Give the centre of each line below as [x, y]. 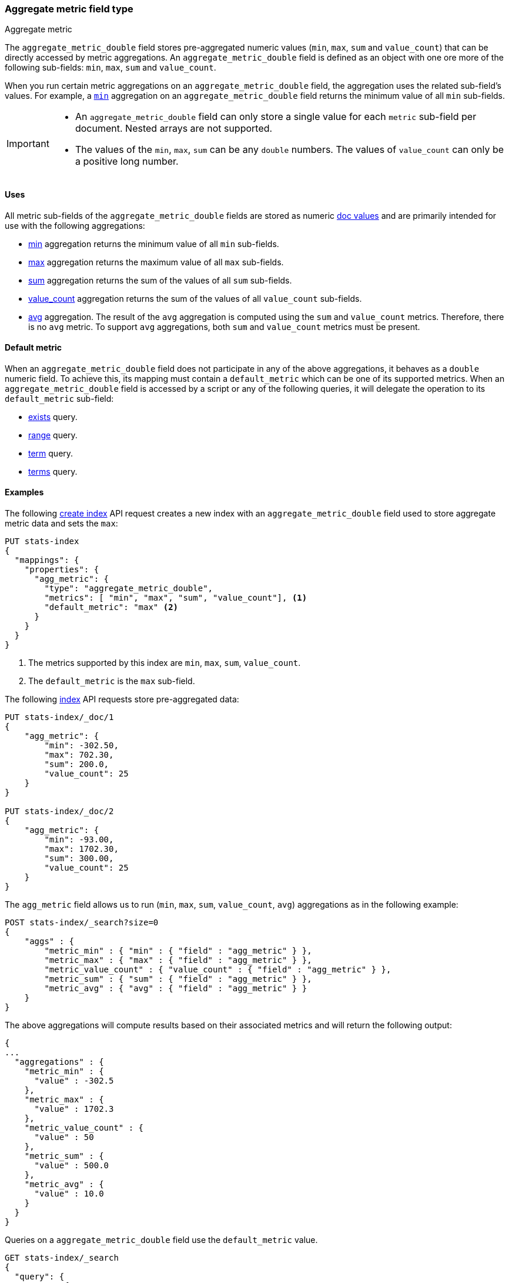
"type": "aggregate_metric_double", [129, 589]
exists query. [53, 416]
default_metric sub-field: [59, 398]
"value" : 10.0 [69, 1194]
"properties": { [62, 570]
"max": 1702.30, [81, 849]
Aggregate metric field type [69, 9]
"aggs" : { [49, 942]
